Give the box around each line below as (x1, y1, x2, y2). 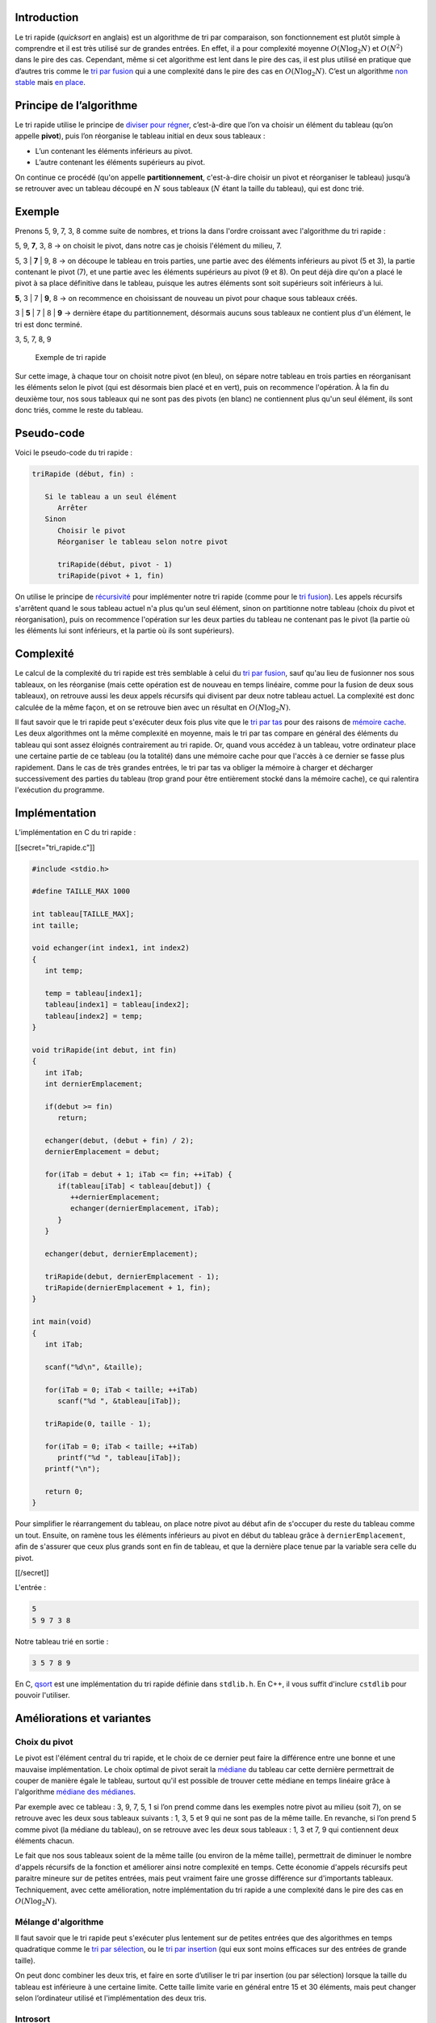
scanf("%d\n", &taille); (44, 1362, 143, 1372)
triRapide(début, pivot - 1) (57, 559, 173, 569)
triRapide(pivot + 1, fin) (57, 571, 165, 580)
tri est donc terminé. (15, 320, 82, 329)
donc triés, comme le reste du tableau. (15, 405, 144, 414)
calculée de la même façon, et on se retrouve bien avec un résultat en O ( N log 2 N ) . (15, 702, 291, 714)
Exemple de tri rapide (35, 353, 107, 363)
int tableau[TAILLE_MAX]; (31, 910, 135, 918)
